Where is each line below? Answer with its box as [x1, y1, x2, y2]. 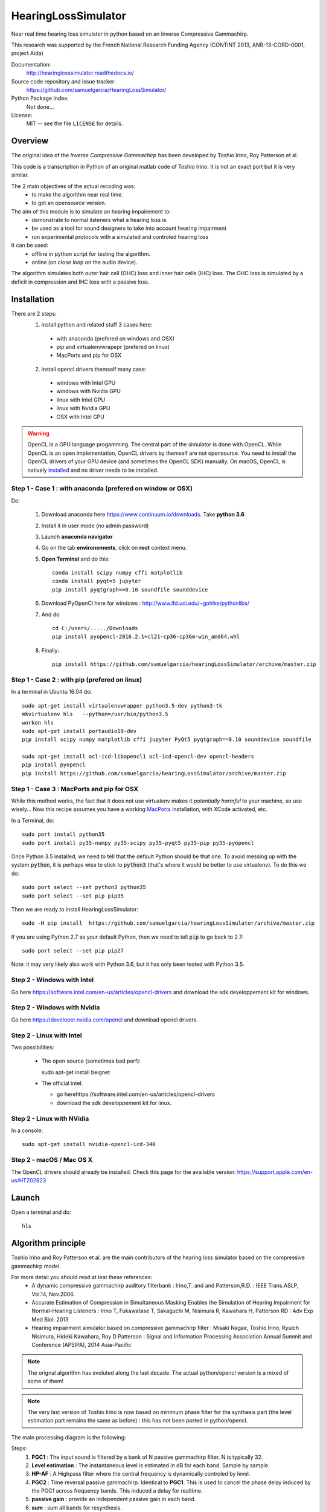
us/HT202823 [11, 1176, 46, 1184]
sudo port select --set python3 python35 [22, 884, 146, 891]
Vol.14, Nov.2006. [31, 1290, 75, 1297]
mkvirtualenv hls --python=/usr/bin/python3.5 [22, 711, 168, 718]
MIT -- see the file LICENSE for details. [26, 120, 123, 127]
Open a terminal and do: [11, 1208, 72, 1216]
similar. [11, 171, 30, 178]
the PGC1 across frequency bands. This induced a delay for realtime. [31, 1487, 203, 1494]
